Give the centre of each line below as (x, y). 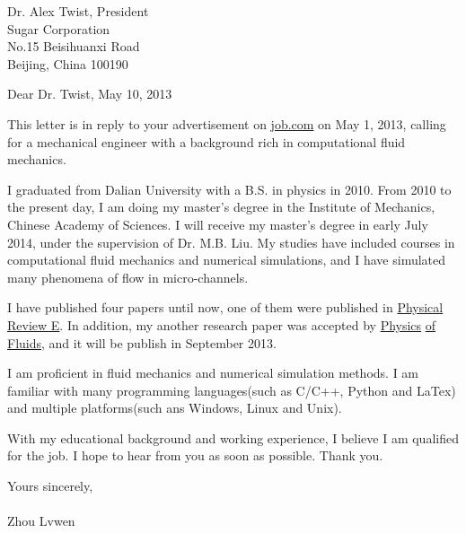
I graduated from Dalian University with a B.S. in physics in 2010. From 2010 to (229, 189)
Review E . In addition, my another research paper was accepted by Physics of (222, 324)
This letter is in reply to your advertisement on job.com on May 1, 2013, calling (227, 123)
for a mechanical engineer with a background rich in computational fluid (207, 141)
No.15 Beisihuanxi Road (74, 46)
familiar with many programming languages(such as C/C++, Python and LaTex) (232, 390)
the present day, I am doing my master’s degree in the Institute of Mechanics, (221, 207)
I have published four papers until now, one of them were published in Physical (225, 307)
